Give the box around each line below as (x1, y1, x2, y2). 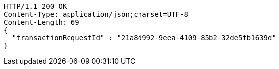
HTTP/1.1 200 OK (4, 2, 67, 10)
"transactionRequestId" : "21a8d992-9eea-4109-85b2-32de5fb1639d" (12, 34, 276, 42)
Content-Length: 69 (4, 18, 79, 26)
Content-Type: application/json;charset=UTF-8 (4, 10, 188, 18)
